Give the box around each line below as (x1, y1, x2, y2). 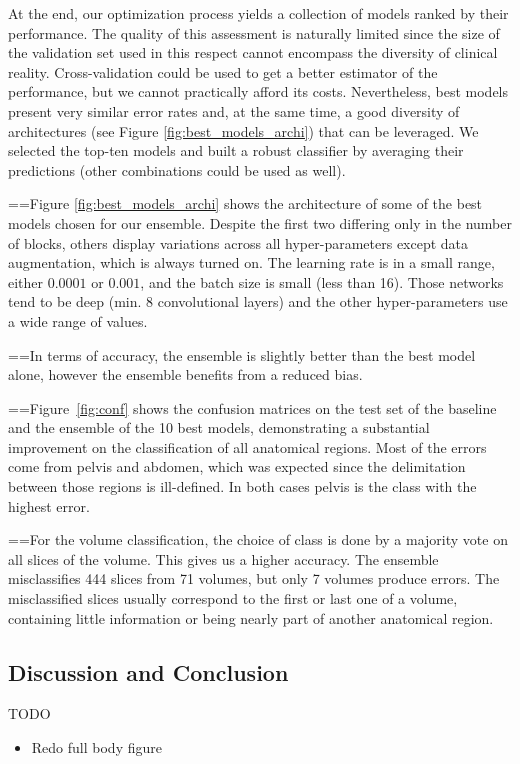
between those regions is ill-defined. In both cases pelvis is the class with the (8, 476, 477, 497)
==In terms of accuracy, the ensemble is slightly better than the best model (8, 344, 476, 365)
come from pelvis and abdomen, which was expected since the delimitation (8, 456, 466, 477)
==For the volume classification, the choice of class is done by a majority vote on (8, 529, 508, 550)
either (8, 271, 44, 292)
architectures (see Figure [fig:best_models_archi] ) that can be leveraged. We (8, 120, 479, 141)
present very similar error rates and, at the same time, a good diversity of (8, 100, 460, 121)
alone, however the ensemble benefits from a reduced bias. (8, 364, 363, 385)
